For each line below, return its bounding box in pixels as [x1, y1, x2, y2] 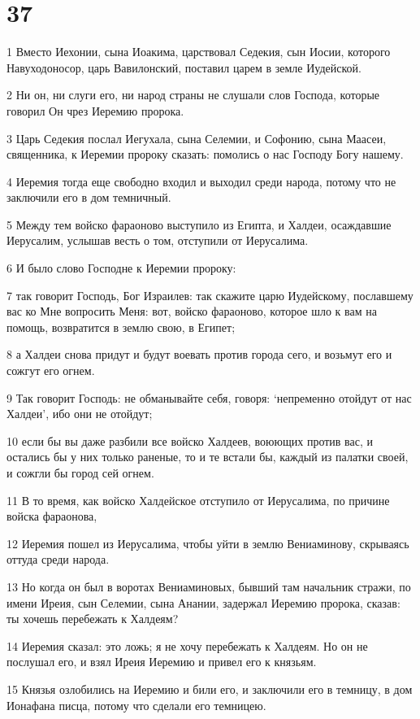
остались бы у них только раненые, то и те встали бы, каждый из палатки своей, [6, 448, 409, 465]
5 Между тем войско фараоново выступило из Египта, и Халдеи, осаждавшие [6, 216, 392, 233]
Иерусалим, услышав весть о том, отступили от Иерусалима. [6, 232, 309, 249]
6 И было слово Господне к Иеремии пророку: [6, 259, 236, 277]
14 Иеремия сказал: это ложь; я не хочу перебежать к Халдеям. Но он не [6, 637, 368, 654]
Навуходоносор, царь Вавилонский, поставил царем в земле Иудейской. [6, 59, 362, 76]
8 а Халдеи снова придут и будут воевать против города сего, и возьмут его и [6, 346, 392, 363]
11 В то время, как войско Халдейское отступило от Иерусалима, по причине [6, 491, 390, 508]
